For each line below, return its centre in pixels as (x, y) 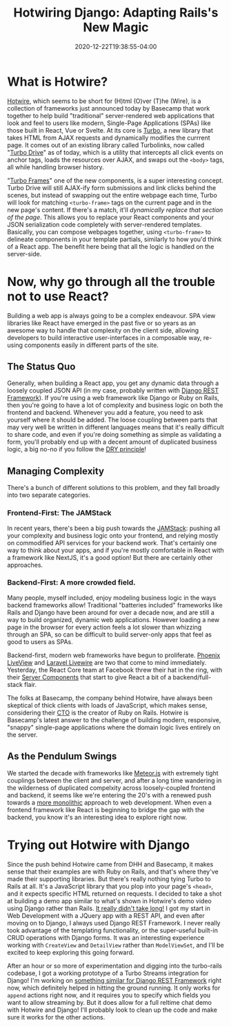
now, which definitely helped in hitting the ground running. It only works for (114, 988)
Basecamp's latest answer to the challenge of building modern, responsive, (114, 719)
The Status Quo (41, 367)
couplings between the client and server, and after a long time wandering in (114, 780)
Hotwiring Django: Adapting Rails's (116, 13)
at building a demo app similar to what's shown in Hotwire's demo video (109, 901)
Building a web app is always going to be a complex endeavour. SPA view (111, 315)
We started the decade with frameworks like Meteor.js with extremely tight (113, 773)
